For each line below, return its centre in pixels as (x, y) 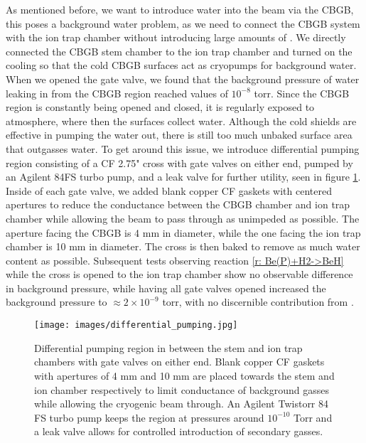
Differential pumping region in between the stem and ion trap (168, 347)
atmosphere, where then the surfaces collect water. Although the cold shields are (181, 121)
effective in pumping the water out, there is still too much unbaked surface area (179, 135)
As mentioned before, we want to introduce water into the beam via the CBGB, (180, 9)
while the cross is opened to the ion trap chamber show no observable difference (179, 274)
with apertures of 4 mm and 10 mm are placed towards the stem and (184, 375)
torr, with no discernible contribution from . (258, 302)
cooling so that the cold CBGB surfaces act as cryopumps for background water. (181, 65)
